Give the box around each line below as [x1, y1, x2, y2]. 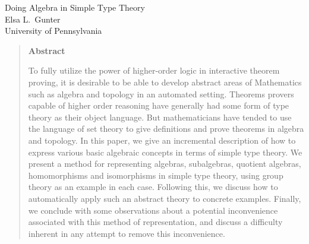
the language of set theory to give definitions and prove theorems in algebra [28, 122, 304, 135]
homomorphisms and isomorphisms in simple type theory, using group [28, 169, 283, 181]
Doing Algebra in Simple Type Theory [5, 1, 145, 13]
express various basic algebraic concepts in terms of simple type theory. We [28, 145, 302, 158]
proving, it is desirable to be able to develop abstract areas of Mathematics [28, 75, 302, 88]
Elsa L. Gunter [5, 12, 61, 25]
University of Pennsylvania [5, 24, 102, 37]
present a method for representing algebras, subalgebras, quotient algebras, [28, 157, 301, 170]
